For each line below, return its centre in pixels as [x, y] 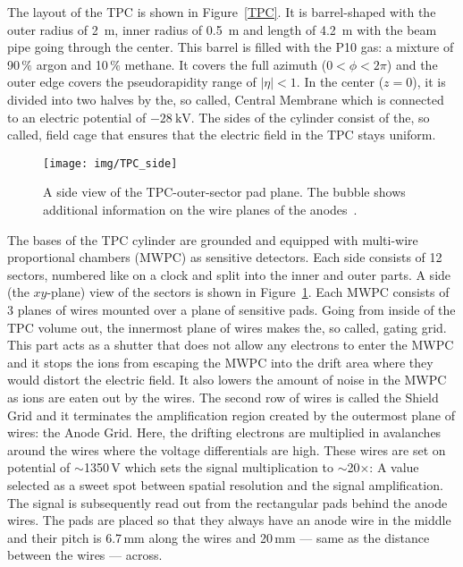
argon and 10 [72, 64]
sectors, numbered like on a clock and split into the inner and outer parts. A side [229, 274]
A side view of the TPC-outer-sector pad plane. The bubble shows [224, 192]
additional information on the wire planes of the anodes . [200, 209]
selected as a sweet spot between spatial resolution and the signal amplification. [225, 484]
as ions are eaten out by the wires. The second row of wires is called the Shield [223, 397]
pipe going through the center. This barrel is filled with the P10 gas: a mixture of [231, 47]
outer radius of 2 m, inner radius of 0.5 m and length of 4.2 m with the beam [222, 29]
